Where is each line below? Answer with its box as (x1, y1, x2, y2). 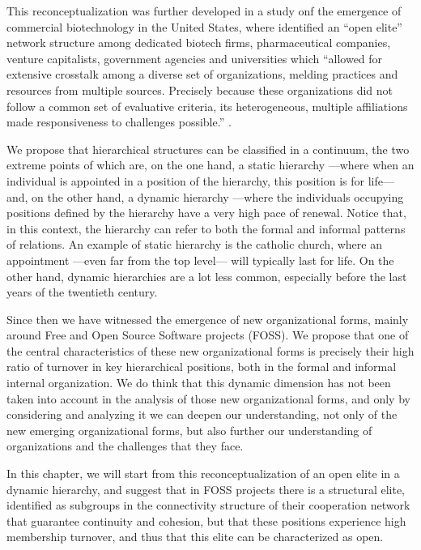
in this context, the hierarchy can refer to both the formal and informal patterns (6, 220, 406, 237)
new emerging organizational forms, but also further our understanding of (6, 421, 372, 438)
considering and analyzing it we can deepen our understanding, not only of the (6, 406, 398, 423)
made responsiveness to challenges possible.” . (6, 113, 232, 130)
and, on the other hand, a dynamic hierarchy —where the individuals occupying (6, 188, 404, 205)
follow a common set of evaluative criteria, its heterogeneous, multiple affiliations (6, 97, 408, 114)
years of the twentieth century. (6, 284, 158, 301)
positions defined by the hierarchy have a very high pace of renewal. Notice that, (6, 204, 406, 221)
